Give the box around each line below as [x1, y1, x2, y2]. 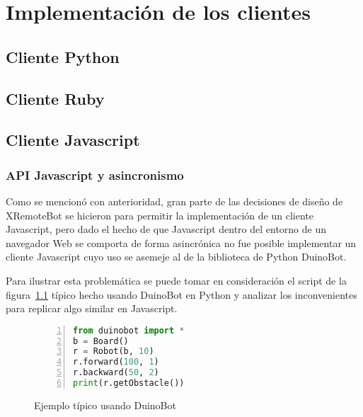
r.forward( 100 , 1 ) [73, 357, 159, 367]
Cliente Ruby [6, 87, 105, 109]
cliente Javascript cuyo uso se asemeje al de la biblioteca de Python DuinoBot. [6, 249, 347, 264]
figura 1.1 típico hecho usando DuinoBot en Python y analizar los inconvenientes [6, 287, 357, 302]
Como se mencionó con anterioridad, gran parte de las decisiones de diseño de [6, 193, 343, 208]
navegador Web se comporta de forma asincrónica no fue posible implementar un [6, 235, 357, 250]
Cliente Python [6, 45, 120, 67]
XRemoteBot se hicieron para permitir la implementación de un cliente [6, 207, 313, 222]
